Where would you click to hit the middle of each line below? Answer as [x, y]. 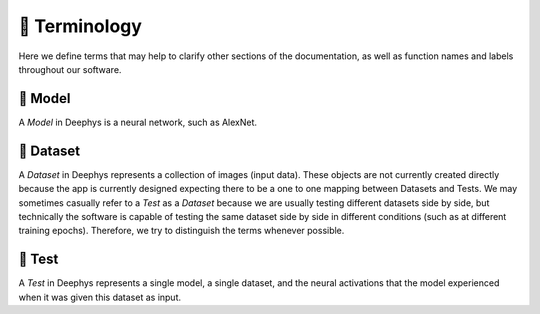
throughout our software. [70, 69]
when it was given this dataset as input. [100, 297]
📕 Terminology [80, 26]
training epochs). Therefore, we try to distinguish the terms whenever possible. [181, 231]
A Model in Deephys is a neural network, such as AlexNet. [138, 122]
